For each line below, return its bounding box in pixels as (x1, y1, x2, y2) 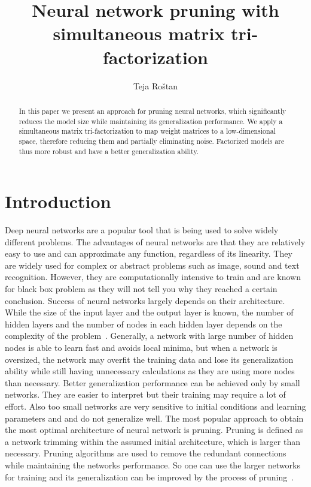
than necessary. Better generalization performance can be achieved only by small (5, 376, 300, 389)
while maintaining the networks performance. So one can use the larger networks (5, 458, 300, 471)
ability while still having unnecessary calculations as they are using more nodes (5, 365, 295, 377)
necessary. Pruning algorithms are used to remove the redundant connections (5, 447, 286, 459)
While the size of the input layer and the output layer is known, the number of (5, 306, 294, 318)
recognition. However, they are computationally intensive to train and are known (5, 270, 301, 283)
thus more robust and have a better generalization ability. (19, 146, 199, 156)
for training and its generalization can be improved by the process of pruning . (5, 470, 294, 483)
